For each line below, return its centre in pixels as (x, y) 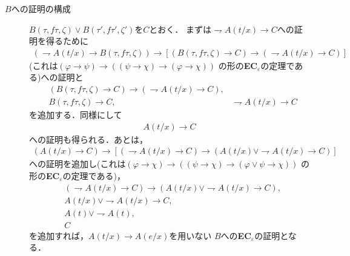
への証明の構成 (41, 8)
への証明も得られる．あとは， (88, 139)
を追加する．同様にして (76, 115)
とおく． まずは (180, 29)
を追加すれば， (59, 235)
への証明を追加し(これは (78, 164)
